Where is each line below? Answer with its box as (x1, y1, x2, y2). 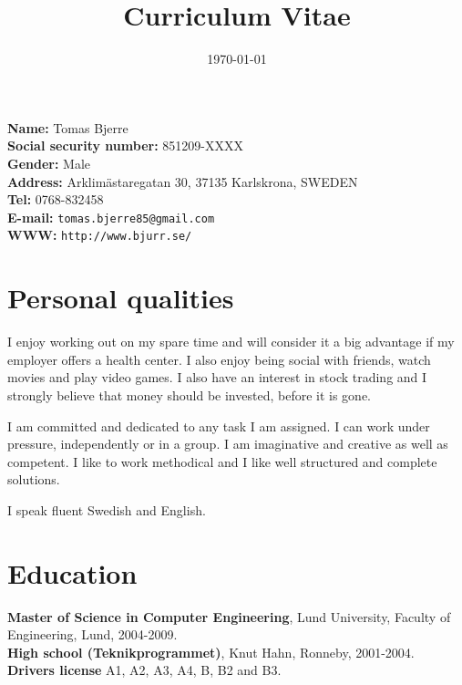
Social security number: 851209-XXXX (7, 136, 243, 155)
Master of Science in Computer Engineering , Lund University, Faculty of (7, 607, 451, 626)
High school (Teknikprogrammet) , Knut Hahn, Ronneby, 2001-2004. (7, 642, 415, 661)
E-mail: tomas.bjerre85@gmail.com (7, 207, 215, 226)
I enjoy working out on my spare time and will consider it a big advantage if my (7, 332, 455, 351)
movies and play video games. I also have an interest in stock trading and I (7, 368, 427, 387)
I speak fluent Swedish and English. (7, 500, 206, 519)
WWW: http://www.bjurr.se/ (7, 225, 192, 244)
